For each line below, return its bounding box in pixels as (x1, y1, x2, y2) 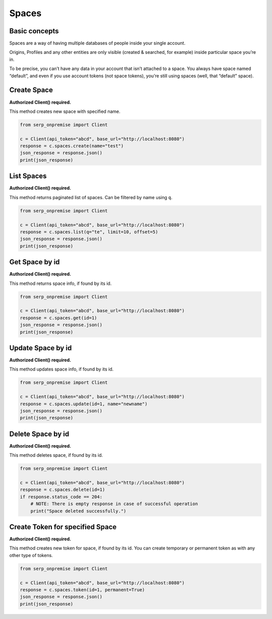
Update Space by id (9, 343, 72, 352)
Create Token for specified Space (9, 522, 117, 531)
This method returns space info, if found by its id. (9, 280, 112, 286)
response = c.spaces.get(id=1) (20, 315, 98, 321)
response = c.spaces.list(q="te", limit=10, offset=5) (20, 229, 158, 234)
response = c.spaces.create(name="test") (20, 143, 124, 149)
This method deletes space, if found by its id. (9, 452, 103, 458)
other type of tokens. (9, 552, 53, 558)
